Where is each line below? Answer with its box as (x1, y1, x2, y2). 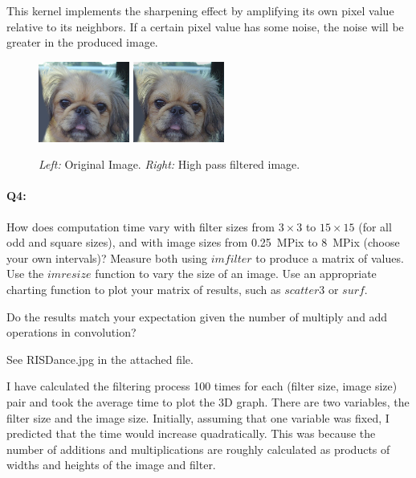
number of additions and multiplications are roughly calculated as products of (6, 440, 390, 457)
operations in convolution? (6, 324, 137, 341)
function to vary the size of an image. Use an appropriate (95, 265, 377, 282)
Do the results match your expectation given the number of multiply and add (6, 308, 388, 325)
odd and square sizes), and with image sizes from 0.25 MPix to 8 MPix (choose (6, 234, 400, 251)
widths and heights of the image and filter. (6, 456, 216, 473)
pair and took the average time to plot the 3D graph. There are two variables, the (6, 393, 410, 410)
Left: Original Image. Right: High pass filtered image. (39, 156, 300, 173)
